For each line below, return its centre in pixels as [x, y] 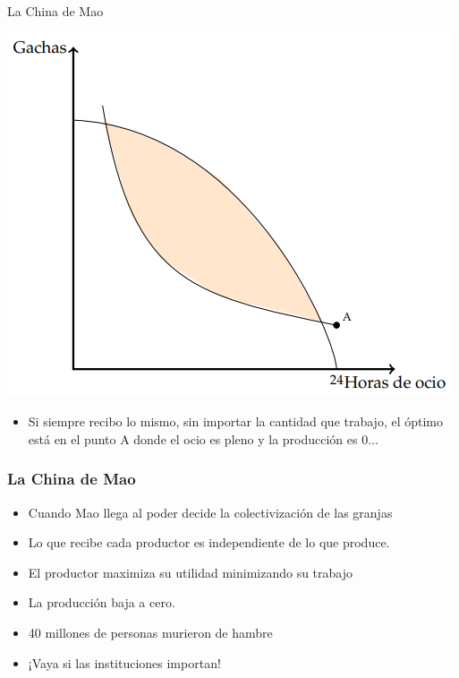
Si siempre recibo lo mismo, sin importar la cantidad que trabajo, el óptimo [236, 421]
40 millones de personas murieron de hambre [150, 632]
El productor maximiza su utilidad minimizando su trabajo [190, 572]
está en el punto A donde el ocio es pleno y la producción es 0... [203, 438]
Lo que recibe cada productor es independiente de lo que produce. [209, 542]
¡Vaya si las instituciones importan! [124, 662]
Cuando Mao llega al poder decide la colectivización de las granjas [210, 512]
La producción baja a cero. [102, 602]
